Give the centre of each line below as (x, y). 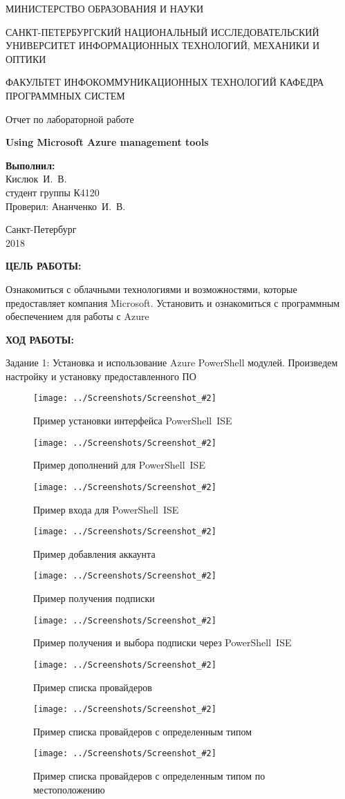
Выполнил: (30, 165)
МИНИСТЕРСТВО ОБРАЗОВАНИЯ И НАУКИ (105, 8)
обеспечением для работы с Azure (77, 316)
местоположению (69, 789)
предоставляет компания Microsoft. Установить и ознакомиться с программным (173, 302)
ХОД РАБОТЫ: (40, 339)
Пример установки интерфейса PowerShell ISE (133, 421)
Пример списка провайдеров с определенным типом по (149, 776)
